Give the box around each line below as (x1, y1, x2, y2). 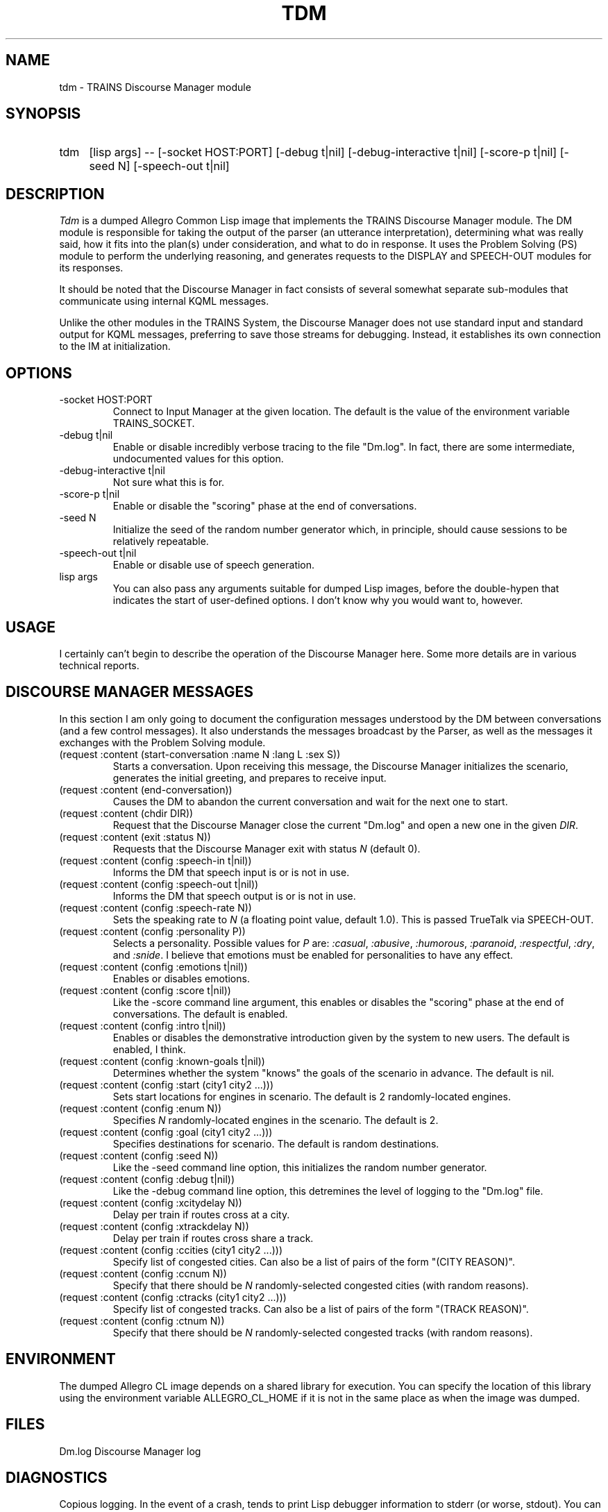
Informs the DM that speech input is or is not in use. (112, 866, 350, 878)
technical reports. (59, 659, 140, 671)
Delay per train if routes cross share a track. (112, 1232, 314, 1244)
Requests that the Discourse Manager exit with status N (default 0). (112, 842, 421, 855)
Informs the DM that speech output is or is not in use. (112, 889, 356, 902)
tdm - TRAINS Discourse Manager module (59, 81, 251, 93)
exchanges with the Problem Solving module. (59, 736, 266, 748)
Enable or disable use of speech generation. (112, 559, 315, 571)
